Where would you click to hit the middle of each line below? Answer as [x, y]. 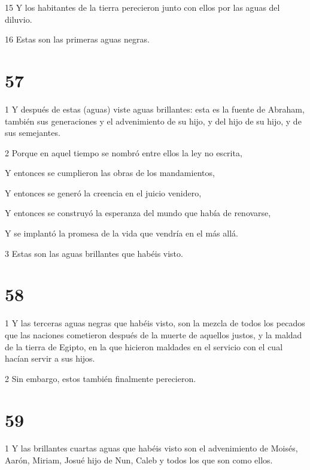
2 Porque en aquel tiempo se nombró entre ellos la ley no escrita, [124, 152]
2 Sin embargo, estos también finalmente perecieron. [101, 378]
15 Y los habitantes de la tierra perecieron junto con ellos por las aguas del [142, 7]
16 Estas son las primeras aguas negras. [77, 39]
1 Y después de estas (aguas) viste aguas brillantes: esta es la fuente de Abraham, [155, 109]
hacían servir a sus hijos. [50, 358]
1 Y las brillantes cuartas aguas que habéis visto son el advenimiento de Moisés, [151, 448]
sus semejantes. [33, 133]
